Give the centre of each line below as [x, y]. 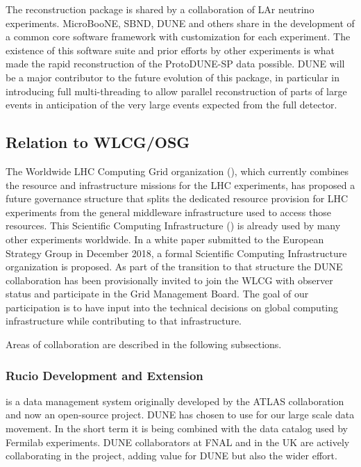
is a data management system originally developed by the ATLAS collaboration [175, 401]
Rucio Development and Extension [104, 375]
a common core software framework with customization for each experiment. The [178, 36]
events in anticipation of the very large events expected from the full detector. [171, 105]
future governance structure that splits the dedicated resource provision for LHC [177, 198]
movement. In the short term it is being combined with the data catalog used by [177, 428]
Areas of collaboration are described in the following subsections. [144, 344]
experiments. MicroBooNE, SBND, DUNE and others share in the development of [180, 23]
